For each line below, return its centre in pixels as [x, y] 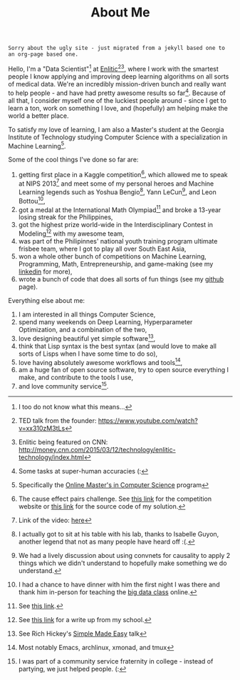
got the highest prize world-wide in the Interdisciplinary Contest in [115, 225]
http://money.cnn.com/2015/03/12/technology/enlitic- [97, 450]
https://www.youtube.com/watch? [148, 421]
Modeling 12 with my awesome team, [71, 233]
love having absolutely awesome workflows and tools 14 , [100, 361]
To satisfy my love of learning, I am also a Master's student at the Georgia [116, 129]
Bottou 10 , [32, 200]
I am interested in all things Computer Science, [87, 314]
